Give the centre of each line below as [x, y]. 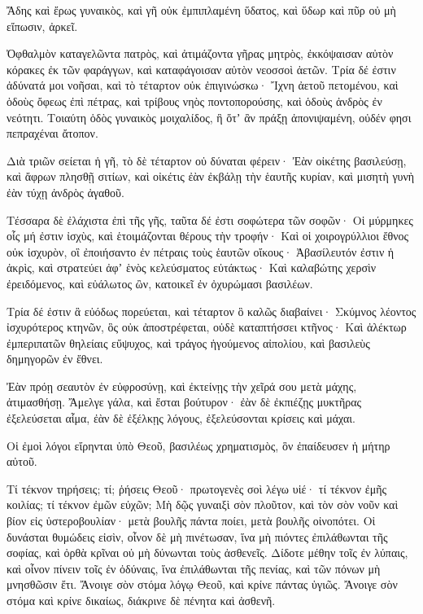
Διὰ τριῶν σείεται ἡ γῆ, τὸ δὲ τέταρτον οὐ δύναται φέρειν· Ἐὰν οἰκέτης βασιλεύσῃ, [207, 160]
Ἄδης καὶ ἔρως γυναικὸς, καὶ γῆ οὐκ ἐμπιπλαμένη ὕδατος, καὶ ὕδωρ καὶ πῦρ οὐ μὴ [201, 10]
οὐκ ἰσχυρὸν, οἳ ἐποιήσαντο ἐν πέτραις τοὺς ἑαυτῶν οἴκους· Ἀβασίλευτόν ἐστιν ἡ [201, 251]
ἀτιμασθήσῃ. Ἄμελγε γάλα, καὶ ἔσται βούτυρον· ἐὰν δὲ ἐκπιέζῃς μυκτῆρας [184, 402]
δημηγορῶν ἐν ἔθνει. [55, 359]
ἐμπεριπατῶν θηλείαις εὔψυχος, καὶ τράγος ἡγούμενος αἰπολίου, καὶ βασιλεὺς [188, 342]
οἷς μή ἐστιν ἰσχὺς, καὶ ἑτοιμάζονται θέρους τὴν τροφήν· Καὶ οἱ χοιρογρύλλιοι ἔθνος [208, 236]
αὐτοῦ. [22, 461]
